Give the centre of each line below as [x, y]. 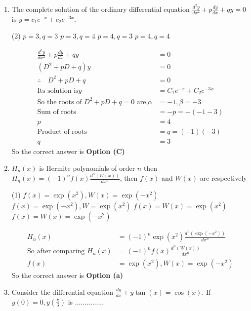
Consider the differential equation [62, 292]
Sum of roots [57, 112]
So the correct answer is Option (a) [67, 275]
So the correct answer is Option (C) [68, 151]
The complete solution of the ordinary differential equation [101, 9]
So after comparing [56, 252]
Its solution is [58, 91]
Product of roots [62, 132]
